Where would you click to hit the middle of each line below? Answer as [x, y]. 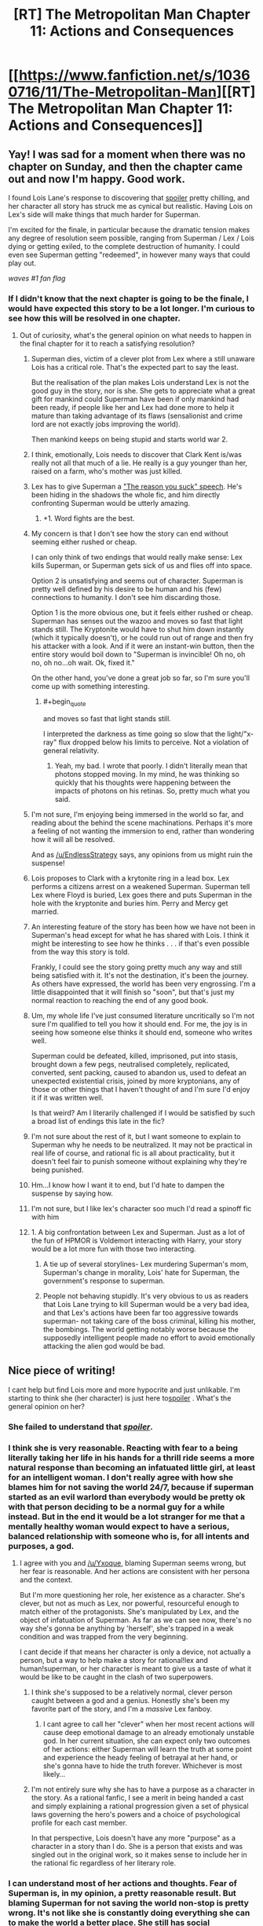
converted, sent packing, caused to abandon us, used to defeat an [139, 1073]
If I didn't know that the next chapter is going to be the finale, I [128, 298]
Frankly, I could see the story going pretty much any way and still [136, 967]
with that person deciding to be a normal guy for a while [117, 1507]
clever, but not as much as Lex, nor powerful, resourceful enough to [129, 1603]
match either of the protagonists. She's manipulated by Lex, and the [129, 1612]
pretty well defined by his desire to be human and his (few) [126, 589]
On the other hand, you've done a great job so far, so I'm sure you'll [140, 678]
